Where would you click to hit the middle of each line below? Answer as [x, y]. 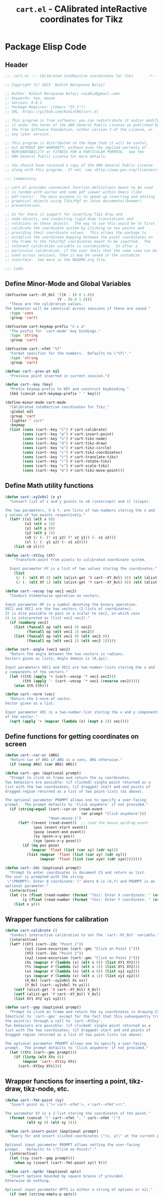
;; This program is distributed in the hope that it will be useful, [77, 143]
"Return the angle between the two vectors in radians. [67, 654]
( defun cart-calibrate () [31, 931]
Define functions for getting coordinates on [72, 737]
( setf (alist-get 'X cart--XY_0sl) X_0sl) [57, 989]
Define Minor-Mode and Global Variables [68, 284]
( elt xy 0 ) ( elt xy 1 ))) [52, 1123]
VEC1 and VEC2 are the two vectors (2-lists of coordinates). [69, 609]
